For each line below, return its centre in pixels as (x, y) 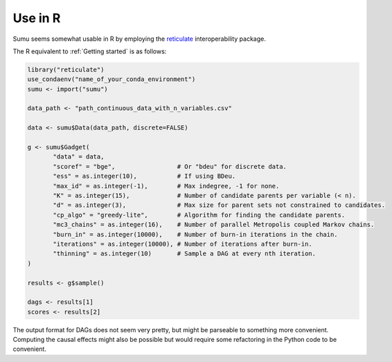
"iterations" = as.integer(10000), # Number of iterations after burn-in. (183, 244)
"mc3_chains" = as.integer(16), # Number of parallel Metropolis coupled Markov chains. (214, 225)
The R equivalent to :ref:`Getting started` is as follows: (90, 51)
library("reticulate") (66, 70)
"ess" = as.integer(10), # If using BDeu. (144, 176)
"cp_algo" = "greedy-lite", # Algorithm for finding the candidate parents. (199, 215)
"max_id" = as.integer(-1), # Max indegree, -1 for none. (166, 186)
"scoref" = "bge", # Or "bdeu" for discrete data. (170, 166)
